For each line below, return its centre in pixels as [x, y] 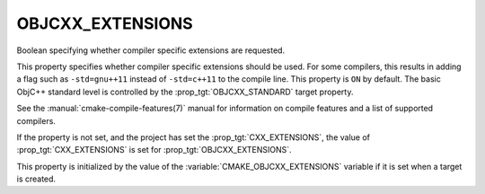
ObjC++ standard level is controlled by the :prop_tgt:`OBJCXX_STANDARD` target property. [185, 92]
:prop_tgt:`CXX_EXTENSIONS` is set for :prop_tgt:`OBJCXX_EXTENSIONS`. [154, 150]
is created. [36, 179]
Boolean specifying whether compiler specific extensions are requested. [151, 50]
